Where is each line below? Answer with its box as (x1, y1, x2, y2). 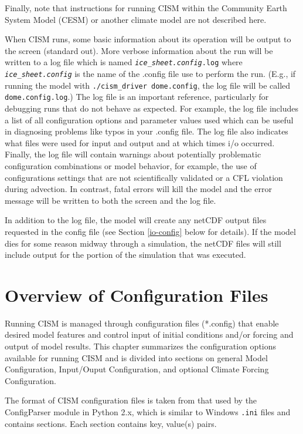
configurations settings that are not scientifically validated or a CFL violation (5, 171, 283, 183)
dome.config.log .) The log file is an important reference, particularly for (5, 90, 269, 103)
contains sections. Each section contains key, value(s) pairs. (5, 417, 217, 429)
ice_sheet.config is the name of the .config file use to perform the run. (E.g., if (5, 68, 296, 80)
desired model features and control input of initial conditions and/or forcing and (5, 328, 294, 341)
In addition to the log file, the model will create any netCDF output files (5, 214, 267, 226)
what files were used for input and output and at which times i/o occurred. (5, 136, 275, 149)
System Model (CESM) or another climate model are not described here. (5, 13, 267, 25)
